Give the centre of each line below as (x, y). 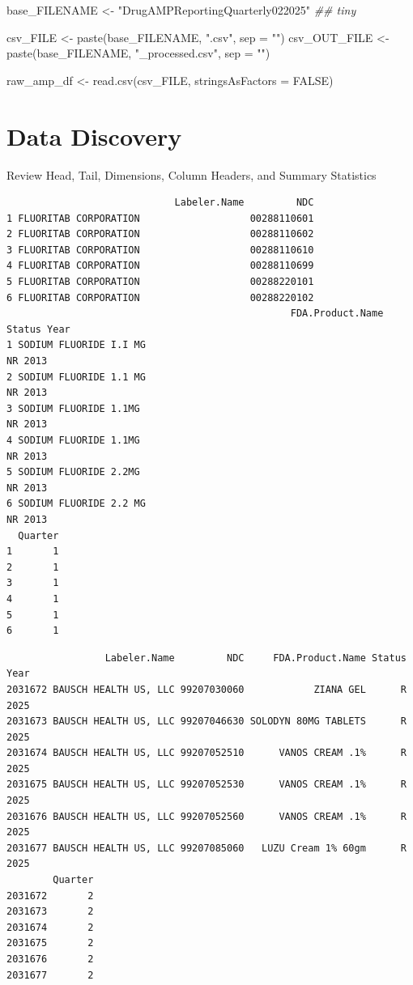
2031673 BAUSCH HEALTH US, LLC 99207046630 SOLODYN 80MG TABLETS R (206, 722)
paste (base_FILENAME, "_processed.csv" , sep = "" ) (138, 53)
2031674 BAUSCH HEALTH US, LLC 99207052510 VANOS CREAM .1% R (206, 753)
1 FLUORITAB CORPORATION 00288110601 (160, 218)
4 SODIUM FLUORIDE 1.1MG (73, 440)
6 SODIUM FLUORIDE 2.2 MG (76, 504)
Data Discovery (94, 136)
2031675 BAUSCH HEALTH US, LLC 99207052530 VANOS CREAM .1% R (206, 785)
